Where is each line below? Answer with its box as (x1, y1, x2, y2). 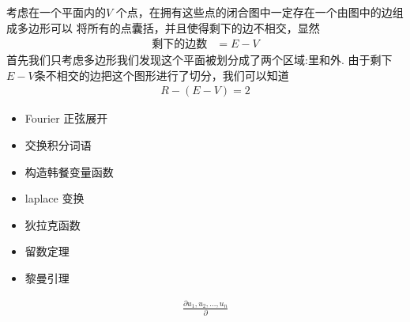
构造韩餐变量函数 (24, 163, 114, 180)
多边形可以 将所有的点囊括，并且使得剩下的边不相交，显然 (17, 19, 320, 36)
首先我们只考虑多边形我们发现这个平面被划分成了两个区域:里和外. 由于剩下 (6, 51, 393, 68)
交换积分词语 (24, 137, 92, 153)
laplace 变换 (24, 190, 85, 206)
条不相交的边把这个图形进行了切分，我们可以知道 (34, 66, 289, 83)
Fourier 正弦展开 (24, 110, 108, 127)
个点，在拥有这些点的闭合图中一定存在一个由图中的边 (115, 4, 393, 20)
